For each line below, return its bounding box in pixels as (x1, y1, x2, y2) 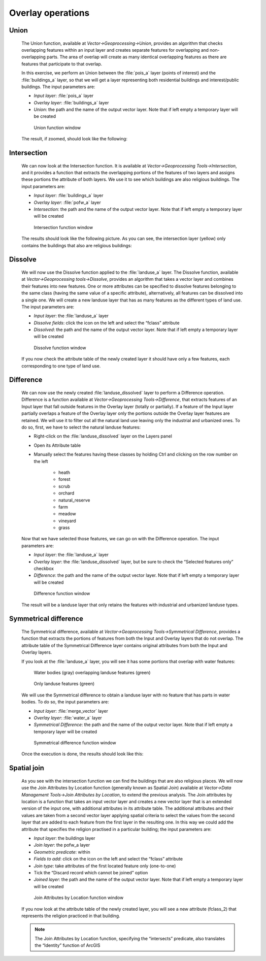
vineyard (58, 518, 76, 524)
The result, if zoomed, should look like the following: (21, 136, 128, 142)
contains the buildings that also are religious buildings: (21, 242, 132, 248)
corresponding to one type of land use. (21, 363, 101, 369)
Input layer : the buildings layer (33, 835, 96, 841)
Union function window (33, 125, 81, 131)
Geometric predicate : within (33, 849, 91, 855)
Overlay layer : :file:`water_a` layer (33, 715, 102, 721)
